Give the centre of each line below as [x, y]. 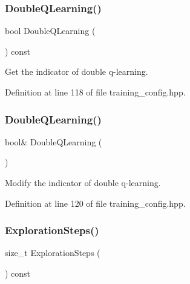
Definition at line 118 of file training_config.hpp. [95, 92]
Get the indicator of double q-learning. [77, 71]
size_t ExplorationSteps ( [53, 253]
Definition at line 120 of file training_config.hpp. [95, 203]
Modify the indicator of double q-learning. [83, 182]
